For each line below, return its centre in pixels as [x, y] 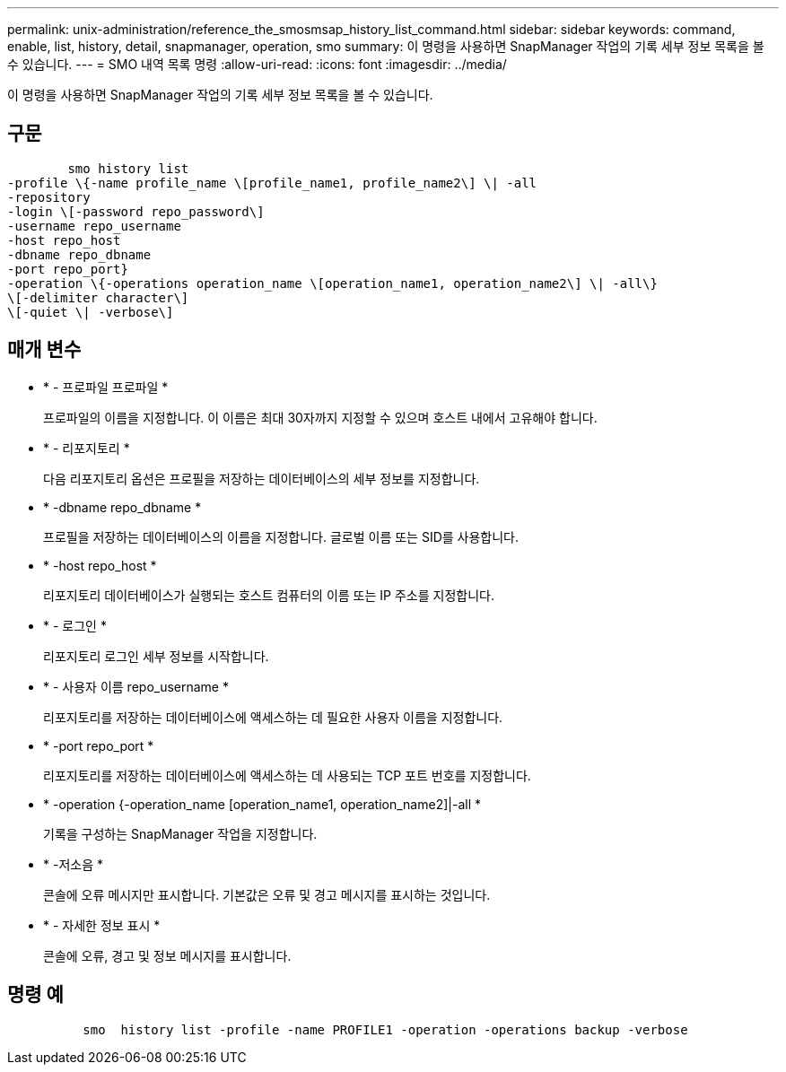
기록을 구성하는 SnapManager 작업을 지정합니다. [180, 833]
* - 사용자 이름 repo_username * [136, 686]
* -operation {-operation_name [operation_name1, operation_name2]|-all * [262, 804]
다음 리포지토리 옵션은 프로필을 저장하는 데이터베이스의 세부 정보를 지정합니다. [262, 478]
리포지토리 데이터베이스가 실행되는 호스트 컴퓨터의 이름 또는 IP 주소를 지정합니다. [269, 595]
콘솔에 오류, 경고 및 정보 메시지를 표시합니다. [167, 955]
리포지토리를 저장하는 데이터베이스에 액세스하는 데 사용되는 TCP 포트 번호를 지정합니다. [287, 775]
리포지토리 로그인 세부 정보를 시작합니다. [156, 656]
